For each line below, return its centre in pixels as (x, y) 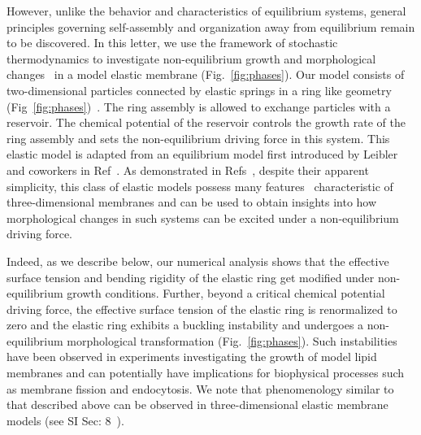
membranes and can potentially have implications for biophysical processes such (206, 373)
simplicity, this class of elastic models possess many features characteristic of (200, 186)
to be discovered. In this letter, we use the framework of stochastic (172, 43)
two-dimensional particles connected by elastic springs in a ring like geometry (199, 90)
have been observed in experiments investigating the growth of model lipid (192, 357)
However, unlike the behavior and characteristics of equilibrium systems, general (206, 11)
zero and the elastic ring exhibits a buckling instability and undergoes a (185, 325)
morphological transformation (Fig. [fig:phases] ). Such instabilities (232, 340)
